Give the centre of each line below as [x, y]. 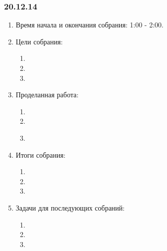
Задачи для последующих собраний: [70, 207]
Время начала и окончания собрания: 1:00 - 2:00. [89, 25]
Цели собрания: [39, 41]
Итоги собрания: [41, 154]
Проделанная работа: [47, 95]
